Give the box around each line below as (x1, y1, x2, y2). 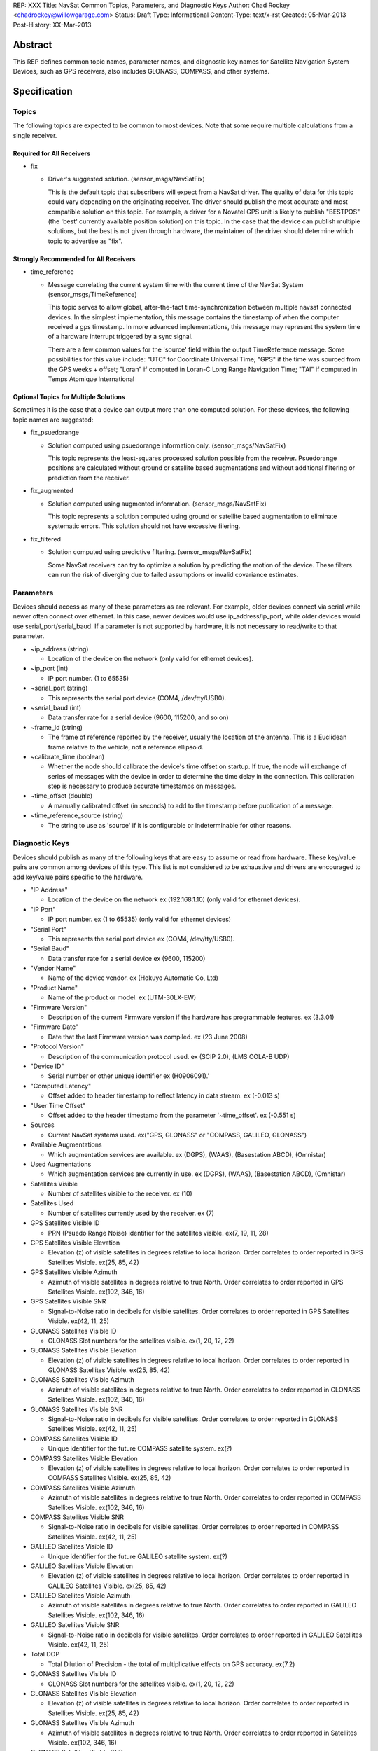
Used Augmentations (30, 1160, 92, 1168)
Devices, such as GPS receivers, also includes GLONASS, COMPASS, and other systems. (13, 67, 269, 76)
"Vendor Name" (30, 964, 76, 973)
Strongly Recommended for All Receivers (13, 254, 136, 263)
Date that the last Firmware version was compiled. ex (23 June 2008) (48, 1032, 248, 1041)
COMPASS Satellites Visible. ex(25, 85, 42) (48, 1474, 171, 1482)
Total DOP (30, 1650, 59, 1659)
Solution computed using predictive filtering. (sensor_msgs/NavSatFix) (48, 548, 252, 556)
